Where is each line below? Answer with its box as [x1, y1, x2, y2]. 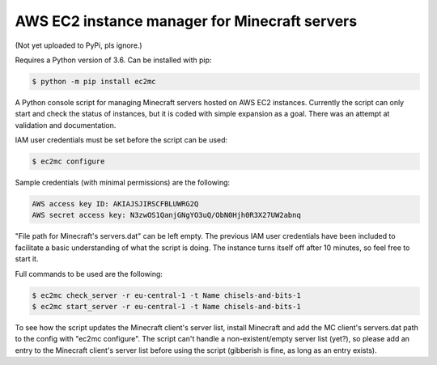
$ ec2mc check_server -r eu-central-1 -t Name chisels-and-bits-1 [32, 291, 301, 299]
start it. [15, 254, 39, 264]
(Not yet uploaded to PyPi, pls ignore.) [15, 40, 142, 50]
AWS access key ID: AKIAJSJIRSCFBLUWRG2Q [32, 199, 199, 209]
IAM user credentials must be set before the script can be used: [15, 135, 228, 145]
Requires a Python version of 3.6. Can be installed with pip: [15, 55, 212, 65]
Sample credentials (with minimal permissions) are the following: [15, 178, 231, 188]
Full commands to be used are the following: [15, 269, 163, 278]
